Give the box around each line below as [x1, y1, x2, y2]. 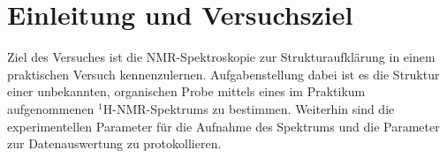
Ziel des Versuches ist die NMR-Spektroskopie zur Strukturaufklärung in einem [7, 48, 436, 66]
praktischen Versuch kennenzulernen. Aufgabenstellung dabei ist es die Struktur [7, 64, 440, 83]
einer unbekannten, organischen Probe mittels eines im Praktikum [7, 82, 366, 101]
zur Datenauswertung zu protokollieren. [7, 134, 222, 153]
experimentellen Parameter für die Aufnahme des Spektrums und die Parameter [7, 117, 440, 135]
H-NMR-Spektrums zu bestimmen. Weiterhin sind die [102, 99, 395, 117]
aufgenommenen [7, 99, 95, 117]
